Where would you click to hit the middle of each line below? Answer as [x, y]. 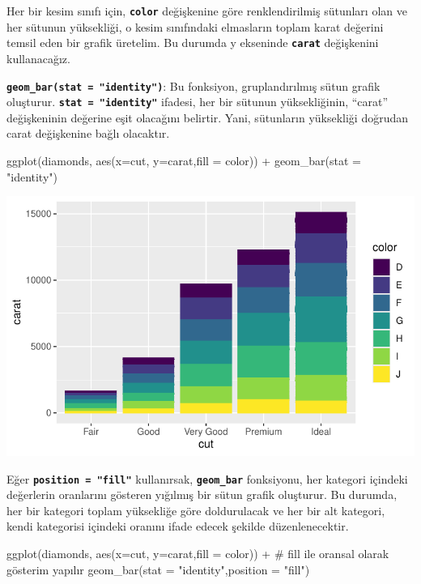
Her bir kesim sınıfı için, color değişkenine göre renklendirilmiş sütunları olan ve [207, 11]
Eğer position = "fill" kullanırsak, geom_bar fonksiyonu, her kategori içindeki [207, 478]
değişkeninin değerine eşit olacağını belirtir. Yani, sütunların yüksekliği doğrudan [208, 117]
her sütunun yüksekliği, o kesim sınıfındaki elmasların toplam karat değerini [195, 26]
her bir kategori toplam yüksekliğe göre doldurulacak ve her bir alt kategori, [196, 510]
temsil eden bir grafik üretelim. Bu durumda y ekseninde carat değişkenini [193, 43]
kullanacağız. [38, 58]
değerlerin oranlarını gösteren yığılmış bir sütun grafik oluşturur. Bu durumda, [202, 494]
